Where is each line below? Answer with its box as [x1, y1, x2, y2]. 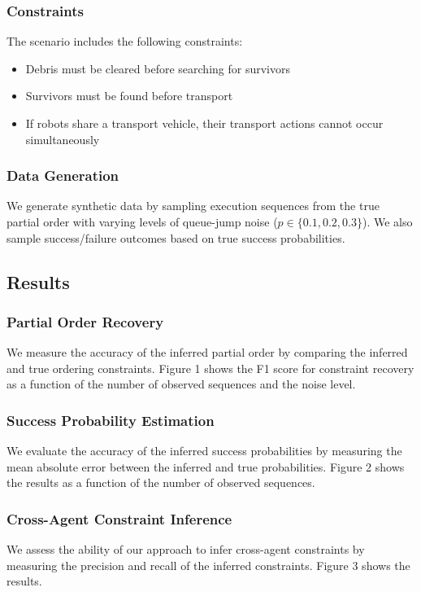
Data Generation [7, 165, 119, 186]
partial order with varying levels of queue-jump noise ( [7, 213, 278, 230]
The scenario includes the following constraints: [7, 33, 243, 50]
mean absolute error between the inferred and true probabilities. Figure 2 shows [7, 458, 405, 475]
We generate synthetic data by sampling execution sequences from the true [7, 197, 380, 214]
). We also [362, 213, 413, 230]
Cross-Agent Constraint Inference [7, 508, 232, 528]
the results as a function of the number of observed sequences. [7, 474, 315, 491]
